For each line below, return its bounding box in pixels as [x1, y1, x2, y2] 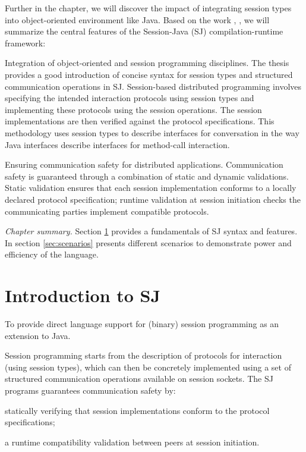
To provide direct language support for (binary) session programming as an [5, 318, 279, 329]
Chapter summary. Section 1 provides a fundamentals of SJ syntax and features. [5, 225, 298, 237]
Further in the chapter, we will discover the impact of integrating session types [5, 2, 292, 14]
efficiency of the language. [5, 248, 99, 260]
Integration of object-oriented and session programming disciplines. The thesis [5, 56, 289, 69]
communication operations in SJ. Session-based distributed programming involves [5, 80, 302, 92]
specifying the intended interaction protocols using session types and [5, 92, 254, 104]
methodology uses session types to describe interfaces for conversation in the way [5, 126, 299, 139]
